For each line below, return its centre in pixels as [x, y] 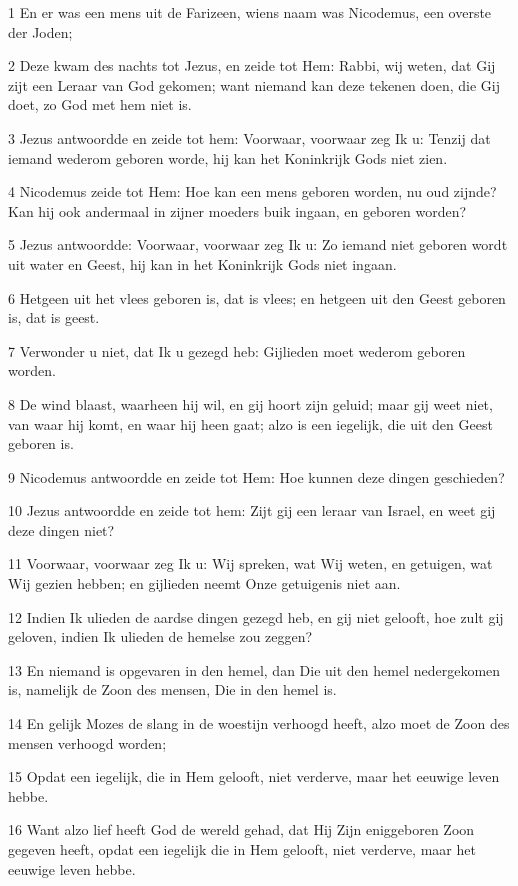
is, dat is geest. [54, 317]
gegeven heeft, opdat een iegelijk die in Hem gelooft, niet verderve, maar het [242, 849]
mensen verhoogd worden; [87, 742]
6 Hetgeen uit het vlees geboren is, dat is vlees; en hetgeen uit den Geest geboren [257, 297]
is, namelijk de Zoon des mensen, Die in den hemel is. [172, 689]
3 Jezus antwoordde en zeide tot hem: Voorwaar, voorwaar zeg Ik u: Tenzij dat [249, 137]
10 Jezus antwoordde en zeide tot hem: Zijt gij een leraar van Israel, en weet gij [252, 510]
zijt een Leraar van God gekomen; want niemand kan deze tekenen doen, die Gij [254, 84]
